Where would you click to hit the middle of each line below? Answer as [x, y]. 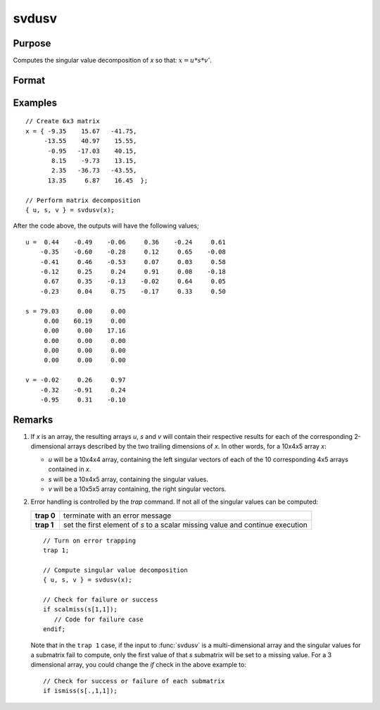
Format [29, 80]
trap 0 [45, 516]
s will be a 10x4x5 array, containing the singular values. [128, 479]
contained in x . [70, 469]
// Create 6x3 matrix [63, 121]
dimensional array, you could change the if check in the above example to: [138, 665]
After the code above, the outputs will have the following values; [106, 226]
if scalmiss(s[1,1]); [80, 610]
